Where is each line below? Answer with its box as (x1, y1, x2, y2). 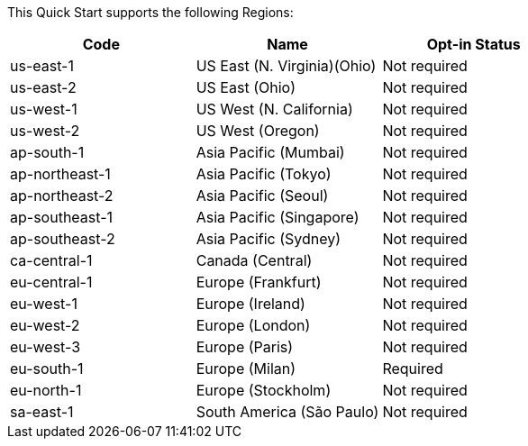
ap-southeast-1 (10, 208, 114, 226)
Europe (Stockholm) (196, 381, 332, 399)
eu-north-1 (10, 381, 82, 399)
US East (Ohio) (196, 78, 296, 96)
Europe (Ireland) (196, 295, 305, 313)
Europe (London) (196, 316, 311, 334)
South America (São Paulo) (196, 403, 379, 421)
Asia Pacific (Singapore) (196, 208, 360, 226)
